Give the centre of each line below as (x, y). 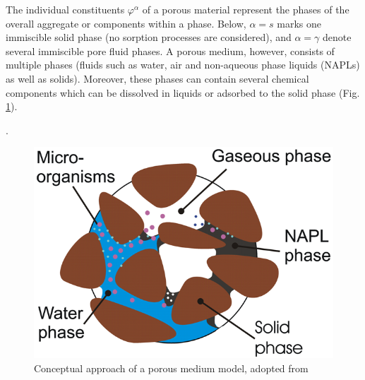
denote (337, 37)
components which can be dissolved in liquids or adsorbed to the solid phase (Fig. (183, 92)
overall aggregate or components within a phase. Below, (126, 23)
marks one (299, 23)
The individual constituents (65, 9)
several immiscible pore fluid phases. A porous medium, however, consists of (170, 51)
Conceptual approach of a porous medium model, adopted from (171, 368)
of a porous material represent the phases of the (246, 9)
